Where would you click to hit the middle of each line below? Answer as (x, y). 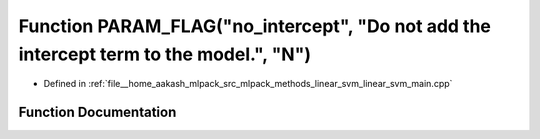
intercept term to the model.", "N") (165, 54)
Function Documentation (97, 112)
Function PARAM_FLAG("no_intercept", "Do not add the (255, 26)
